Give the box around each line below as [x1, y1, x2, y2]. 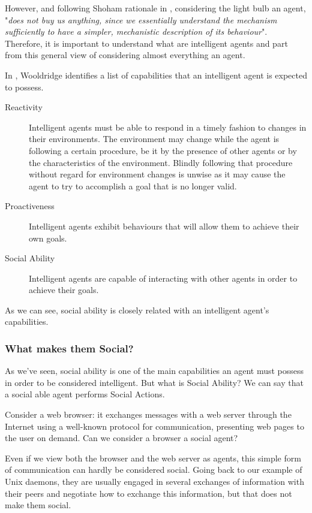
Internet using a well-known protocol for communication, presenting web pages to [5, 420, 304, 432]
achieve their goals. [29, 283, 99, 296]
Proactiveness [5, 200, 55, 212]
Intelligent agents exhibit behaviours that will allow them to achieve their [29, 219, 299, 232]
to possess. [5, 80, 44, 93]
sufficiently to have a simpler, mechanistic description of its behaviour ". [5, 25, 268, 38]
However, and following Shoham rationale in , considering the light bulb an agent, [5, 2, 306, 14]
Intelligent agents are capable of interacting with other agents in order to [29, 271, 298, 284]
